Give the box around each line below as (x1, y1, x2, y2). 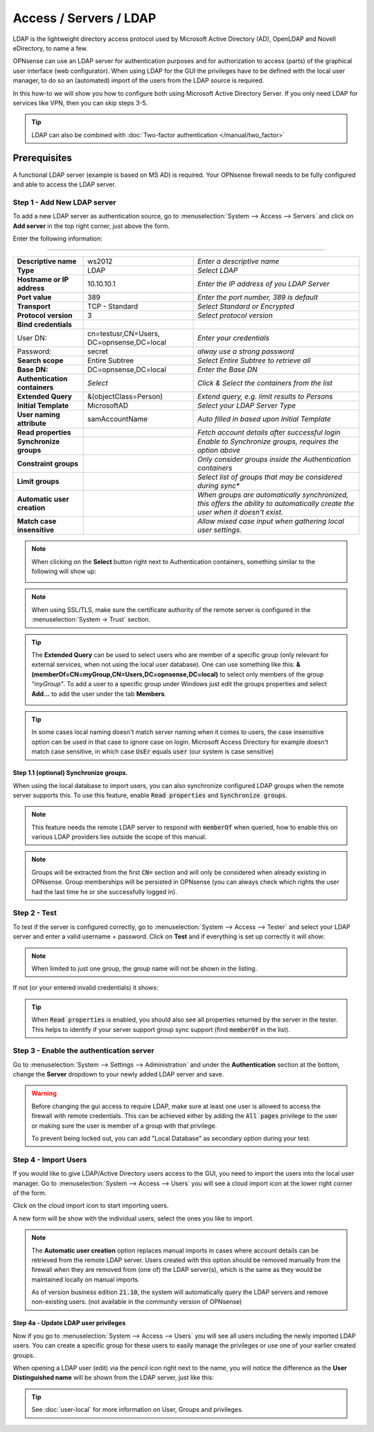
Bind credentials (17, 320, 72, 329)
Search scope (17, 356, 64, 365)
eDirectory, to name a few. (12, 44, 88, 52)
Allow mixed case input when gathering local (197, 516, 344, 526)
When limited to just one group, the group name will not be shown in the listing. (31, 964, 258, 972)
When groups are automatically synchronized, (197, 490, 349, 500)
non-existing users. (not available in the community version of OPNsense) (31, 1298, 242, 1306)
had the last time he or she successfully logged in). (31, 887, 177, 896)
